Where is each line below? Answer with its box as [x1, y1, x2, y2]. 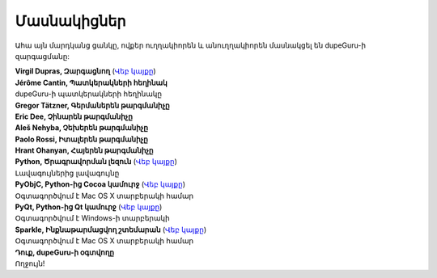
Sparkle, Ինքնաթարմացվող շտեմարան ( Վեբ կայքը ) [15, 225, 206, 234]
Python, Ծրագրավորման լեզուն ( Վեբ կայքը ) [15, 157, 177, 166]
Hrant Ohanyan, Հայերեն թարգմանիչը [15, 145, 154, 155]
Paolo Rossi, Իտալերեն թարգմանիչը [15, 134, 149, 144]
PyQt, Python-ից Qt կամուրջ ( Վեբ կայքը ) [15, 202, 163, 212]
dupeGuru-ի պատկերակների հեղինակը [15, 89, 162, 99]
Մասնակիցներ [15, 12, 126, 30]
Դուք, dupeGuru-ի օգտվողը [15, 247, 115, 257]
